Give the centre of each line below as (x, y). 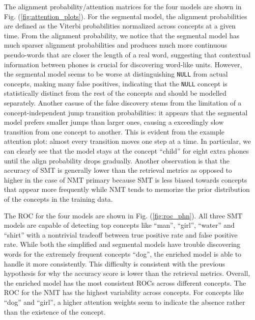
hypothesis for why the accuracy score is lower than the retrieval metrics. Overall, (127, 273)
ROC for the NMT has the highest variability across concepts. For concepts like (124, 292)
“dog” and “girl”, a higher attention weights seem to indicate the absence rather (125, 302)
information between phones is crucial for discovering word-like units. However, (123, 64)
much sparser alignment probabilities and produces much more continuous (116, 45)
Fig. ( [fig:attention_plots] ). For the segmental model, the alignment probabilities (126, 16)
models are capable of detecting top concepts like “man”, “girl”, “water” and (119, 225)
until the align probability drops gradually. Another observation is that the (117, 160)
